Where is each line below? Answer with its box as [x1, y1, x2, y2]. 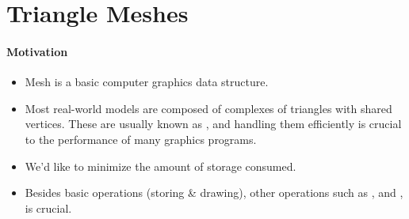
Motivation [6, 43, 68, 59]
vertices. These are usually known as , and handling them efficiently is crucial [25, 115, 402, 132]
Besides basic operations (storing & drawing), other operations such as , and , [25, 184, 403, 201]
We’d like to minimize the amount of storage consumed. [25, 157, 296, 174]
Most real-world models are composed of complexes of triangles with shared [25, 100, 392, 116]
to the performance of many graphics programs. [25, 130, 257, 147]
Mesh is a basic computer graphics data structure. [25, 74, 269, 90]
